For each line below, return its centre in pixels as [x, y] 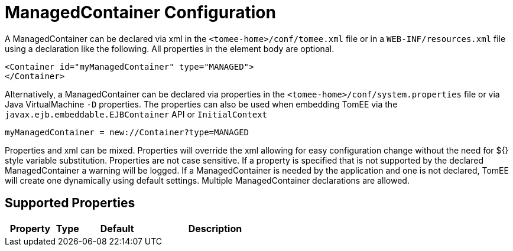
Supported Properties [70, 203]
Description [215, 228]
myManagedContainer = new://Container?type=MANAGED [127, 132]
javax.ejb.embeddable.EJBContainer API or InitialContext [136, 114]
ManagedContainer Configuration [140, 12]
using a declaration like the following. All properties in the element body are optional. [170, 48]
